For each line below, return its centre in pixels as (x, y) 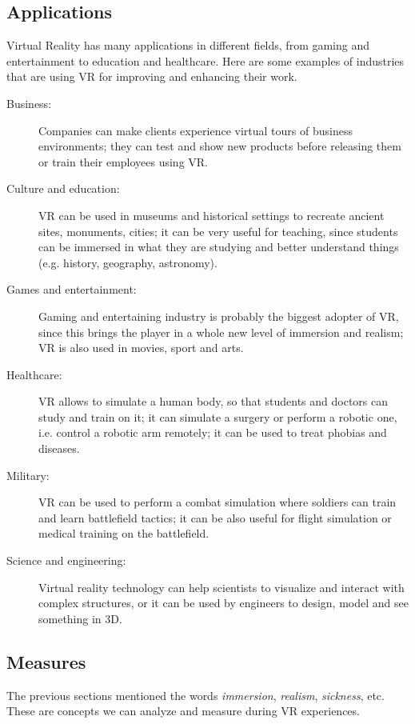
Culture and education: (63, 188)
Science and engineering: (66, 560)
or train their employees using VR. (124, 161)
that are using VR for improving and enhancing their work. (152, 76)
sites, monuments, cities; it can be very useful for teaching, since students (218, 231)
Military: (28, 475)
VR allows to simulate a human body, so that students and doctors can (213, 401)
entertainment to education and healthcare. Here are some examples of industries (206, 60)
